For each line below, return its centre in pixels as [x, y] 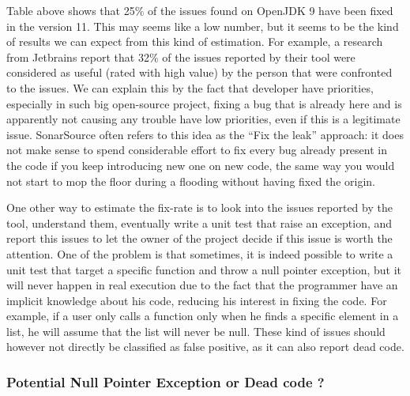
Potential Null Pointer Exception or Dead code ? [166, 381]
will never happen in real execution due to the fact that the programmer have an [202, 285]
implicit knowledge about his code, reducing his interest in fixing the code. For [197, 300]
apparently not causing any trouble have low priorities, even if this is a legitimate [203, 119]
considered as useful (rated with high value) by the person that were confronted [199, 72]
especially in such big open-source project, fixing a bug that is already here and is [204, 103]
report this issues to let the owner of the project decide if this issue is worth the [199, 238]
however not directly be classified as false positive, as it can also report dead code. [205, 347]
